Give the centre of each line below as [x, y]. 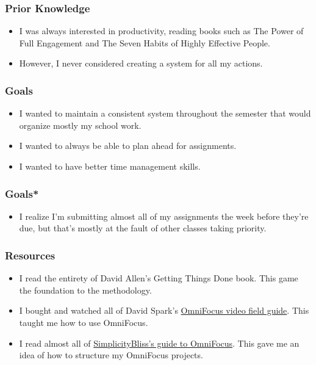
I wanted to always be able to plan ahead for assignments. [128, 146]
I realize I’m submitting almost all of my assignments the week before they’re [164, 216]
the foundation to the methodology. [85, 290]
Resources [30, 255]
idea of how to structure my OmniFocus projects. [111, 355]
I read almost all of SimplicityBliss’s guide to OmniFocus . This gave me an [159, 343]
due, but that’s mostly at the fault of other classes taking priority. [143, 228]
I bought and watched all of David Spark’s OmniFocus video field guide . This [164, 310]
